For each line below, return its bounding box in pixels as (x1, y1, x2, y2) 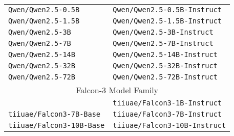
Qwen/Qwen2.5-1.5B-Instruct (113, 17, 222, 25)
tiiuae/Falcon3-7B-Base (8, 110, 101, 118)
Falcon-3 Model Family (76, 84, 159, 96)
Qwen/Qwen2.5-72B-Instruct (113, 73, 218, 81)
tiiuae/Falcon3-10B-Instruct (113, 121, 226, 129)
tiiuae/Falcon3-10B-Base (8, 121, 105, 129)
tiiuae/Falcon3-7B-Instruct (113, 110, 222, 118)
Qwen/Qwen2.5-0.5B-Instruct (113, 6, 222, 14)
